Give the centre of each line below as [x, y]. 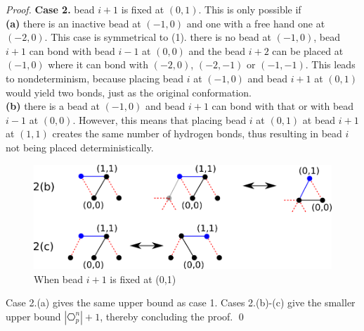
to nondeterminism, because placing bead [95, 78]
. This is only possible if [250, 9]
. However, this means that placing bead [160, 119]
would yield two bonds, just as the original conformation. [129, 92]
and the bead [217, 50]
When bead [59, 279]
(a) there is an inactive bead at [73, 23]
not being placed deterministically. [80, 147]
